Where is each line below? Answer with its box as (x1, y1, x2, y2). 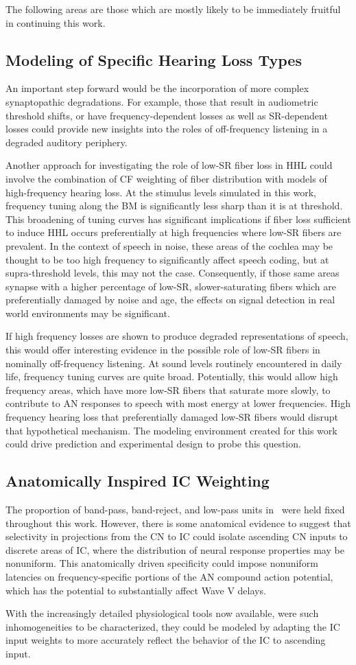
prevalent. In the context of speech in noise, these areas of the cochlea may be (5, 238, 333, 253)
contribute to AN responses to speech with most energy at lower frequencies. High (5, 396, 351, 410)
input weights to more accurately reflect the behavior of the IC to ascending (5, 633, 326, 647)
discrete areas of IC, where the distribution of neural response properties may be (5, 542, 344, 557)
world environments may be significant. (5, 305, 170, 320)
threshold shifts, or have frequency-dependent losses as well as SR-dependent (5, 108, 328, 122)
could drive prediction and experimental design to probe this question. (5, 436, 301, 451)
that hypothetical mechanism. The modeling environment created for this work (5, 423, 337, 437)
